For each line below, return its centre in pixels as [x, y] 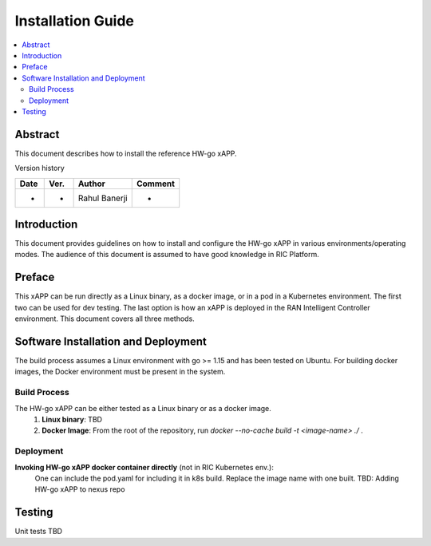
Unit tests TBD [39, 532]
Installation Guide [75, 21]
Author [91, 184]
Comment [156, 184]
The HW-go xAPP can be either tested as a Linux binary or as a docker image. [143, 408]
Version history [40, 168]
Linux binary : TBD [72, 419]
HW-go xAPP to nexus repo [80, 489]
